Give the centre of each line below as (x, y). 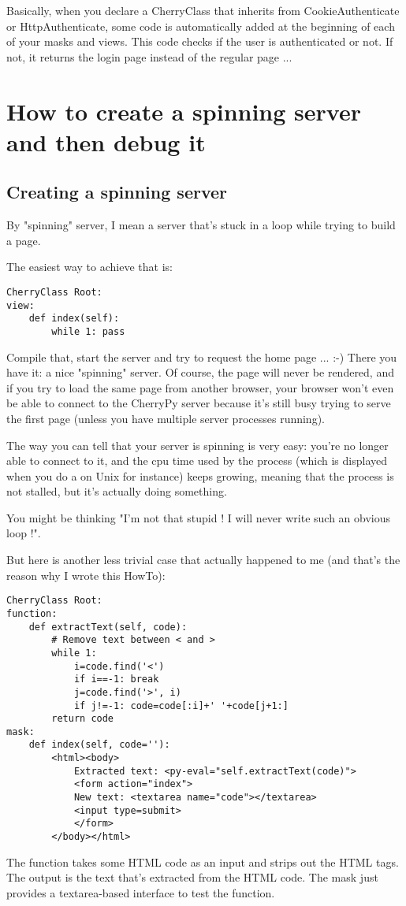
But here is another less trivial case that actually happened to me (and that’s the (203, 560)
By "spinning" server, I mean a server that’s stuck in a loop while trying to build (201, 225)
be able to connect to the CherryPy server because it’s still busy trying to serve (199, 403)
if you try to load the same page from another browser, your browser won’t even (200, 387)
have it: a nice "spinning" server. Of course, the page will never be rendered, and (200, 372)
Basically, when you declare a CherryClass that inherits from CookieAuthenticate (203, 10)
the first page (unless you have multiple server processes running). (166, 418)
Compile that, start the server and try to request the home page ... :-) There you (202, 356)
